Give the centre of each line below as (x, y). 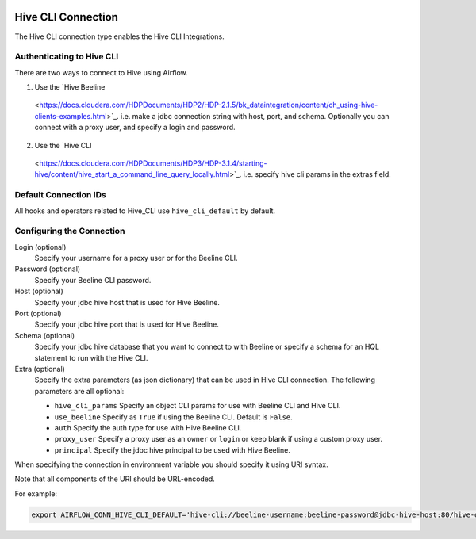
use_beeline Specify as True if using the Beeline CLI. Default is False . (173, 417)
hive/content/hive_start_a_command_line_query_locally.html (132, 174)
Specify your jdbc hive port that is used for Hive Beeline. (127, 324)
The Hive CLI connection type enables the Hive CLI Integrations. (120, 36)
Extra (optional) (40, 369)
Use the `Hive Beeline (70, 87)
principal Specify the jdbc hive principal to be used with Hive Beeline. (173, 450)
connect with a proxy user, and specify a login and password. (135, 128)
